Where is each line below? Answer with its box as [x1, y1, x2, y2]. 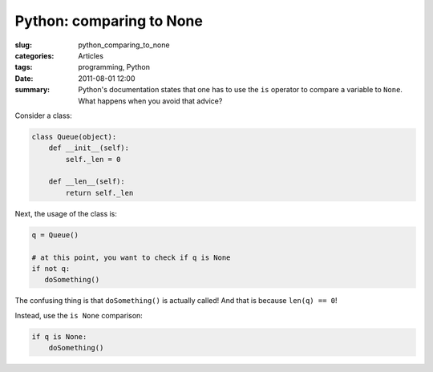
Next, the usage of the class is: [14, 208, 118, 218]
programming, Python [78, 63, 151, 72]
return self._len [65, 188, 134, 197]
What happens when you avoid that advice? [78, 96, 223, 106]
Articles [78, 51, 104, 60]
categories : [14, 51, 55, 60]
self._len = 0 [65, 155, 121, 164]
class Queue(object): [31, 132, 117, 141]
